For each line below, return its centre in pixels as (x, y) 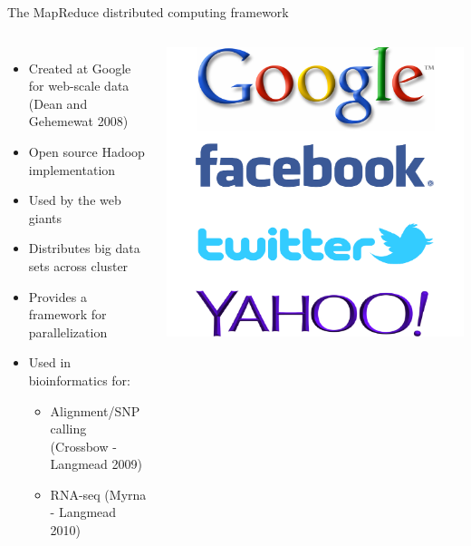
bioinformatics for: (79, 380)
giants (45, 217)
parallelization (68, 331)
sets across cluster (78, 265)
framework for (67, 314)
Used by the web (75, 200)
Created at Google (80, 68)
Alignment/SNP (95, 410)
